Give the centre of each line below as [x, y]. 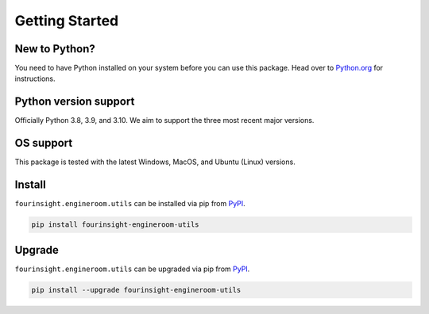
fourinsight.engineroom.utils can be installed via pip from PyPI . [130, 204]
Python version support [75, 102]
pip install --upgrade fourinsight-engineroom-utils [136, 290]
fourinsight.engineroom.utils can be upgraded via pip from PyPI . [132, 269]
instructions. [35, 78]
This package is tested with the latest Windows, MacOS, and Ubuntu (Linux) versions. [155, 162]
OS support [44, 143]
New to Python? [55, 49]
